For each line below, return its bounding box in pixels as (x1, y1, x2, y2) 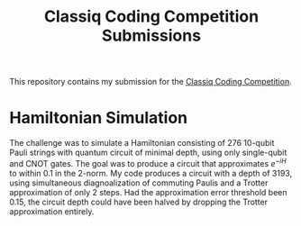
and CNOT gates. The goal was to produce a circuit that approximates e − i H (9, 157, 287, 168)
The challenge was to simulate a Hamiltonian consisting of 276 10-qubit (9, 138, 275, 149)
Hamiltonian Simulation (9, 108, 187, 128)
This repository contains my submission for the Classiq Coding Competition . (9, 77, 292, 87)
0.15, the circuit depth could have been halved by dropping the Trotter (9, 196, 269, 207)
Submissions (102, 25, 201, 46)
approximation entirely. (9, 205, 95, 217)
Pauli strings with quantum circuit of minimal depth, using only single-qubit (9, 147, 287, 158)
